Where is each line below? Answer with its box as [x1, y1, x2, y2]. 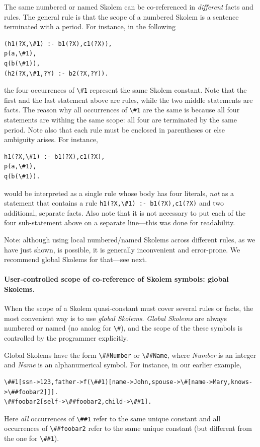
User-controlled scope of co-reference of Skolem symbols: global [4, 274, 229, 284]
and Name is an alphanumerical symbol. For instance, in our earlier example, [4, 359, 242, 370]
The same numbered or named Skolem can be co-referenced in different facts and [4, 2, 253, 12]
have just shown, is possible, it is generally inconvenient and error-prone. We [4, 244, 240, 254]
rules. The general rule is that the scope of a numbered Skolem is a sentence [4, 11, 239, 22]
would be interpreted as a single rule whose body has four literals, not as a [4, 187, 234, 198]
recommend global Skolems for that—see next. [4, 254, 147, 265]
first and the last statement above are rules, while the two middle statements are [4, 94, 253, 105]
